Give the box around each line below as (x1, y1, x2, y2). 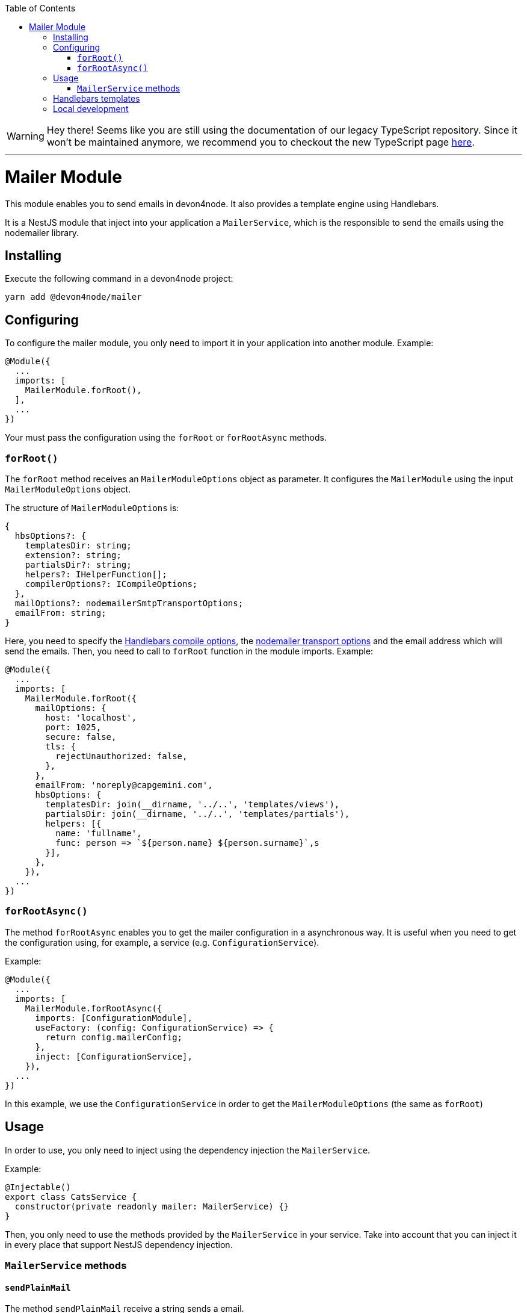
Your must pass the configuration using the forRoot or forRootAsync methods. (5, 432, 327, 443)
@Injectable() (5, 1182, 71, 1192)
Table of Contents (5, 3, 76, 13)
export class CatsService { (5, 1191, 137, 1202)
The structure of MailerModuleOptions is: (5, 502, 179, 513)
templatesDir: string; (25, 540, 132, 550)
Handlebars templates (53, 93, 140, 104)
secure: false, (45, 731, 117, 742)
